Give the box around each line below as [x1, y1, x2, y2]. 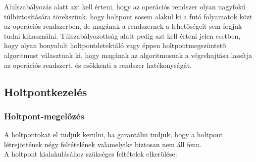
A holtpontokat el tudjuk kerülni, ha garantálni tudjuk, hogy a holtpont [4, 129, 223, 140]
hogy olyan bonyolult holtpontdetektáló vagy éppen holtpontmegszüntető [4, 40, 226, 51]
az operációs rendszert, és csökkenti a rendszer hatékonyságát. [4, 59, 192, 70]
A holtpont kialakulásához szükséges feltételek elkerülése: [4, 149, 177, 159]
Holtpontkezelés [4, 84, 87, 99]
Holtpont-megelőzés [4, 109, 84, 122]
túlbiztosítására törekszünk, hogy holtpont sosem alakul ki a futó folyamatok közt [4, 11, 253, 21]
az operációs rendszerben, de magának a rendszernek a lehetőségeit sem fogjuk [4, 21, 242, 31]
